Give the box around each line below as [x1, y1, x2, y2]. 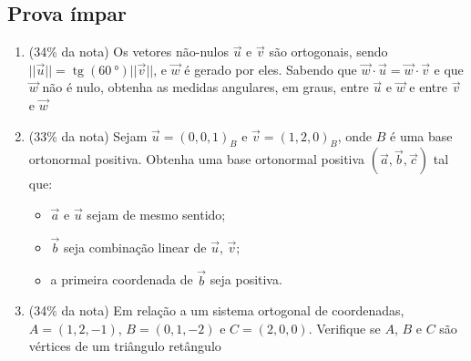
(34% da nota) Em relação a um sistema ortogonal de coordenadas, [28, 301, 404, 320]
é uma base [390, 126, 453, 145]
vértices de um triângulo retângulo [28, 336, 221, 356]
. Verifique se [308, 318, 381, 337]
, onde [337, 126, 373, 145]
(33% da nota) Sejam [28, 126, 148, 145]
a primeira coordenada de [50, 270, 193, 289]
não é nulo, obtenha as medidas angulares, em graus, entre [42, 77, 369, 97]
